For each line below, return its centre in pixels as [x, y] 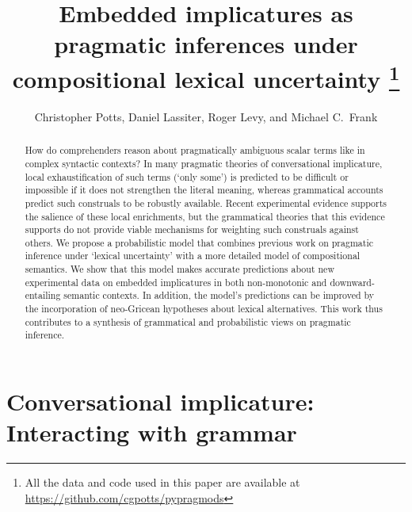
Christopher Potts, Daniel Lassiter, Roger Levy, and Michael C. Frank [206, 116]
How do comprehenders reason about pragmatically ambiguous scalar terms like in [195, 150]
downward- [352, 282]
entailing [43, 295]
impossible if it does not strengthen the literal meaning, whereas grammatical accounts [204, 190]
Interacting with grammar [152, 432]
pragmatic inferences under [206, 44]
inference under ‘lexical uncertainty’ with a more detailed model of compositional [193, 256]
